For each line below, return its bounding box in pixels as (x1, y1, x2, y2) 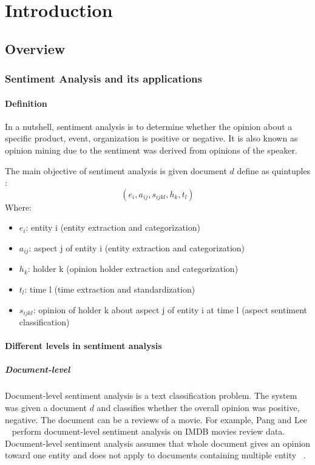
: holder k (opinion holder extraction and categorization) (27, 262, 239, 275)
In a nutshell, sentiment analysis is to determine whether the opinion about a (5, 120, 293, 132)
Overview (5, 39, 66, 58)
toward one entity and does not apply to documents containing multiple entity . (5, 449, 306, 461)
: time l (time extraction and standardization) (24, 283, 195, 295)
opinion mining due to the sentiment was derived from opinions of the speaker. (5, 143, 297, 156)
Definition (5, 97, 47, 109)
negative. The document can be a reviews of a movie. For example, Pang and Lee (5, 413, 308, 426)
